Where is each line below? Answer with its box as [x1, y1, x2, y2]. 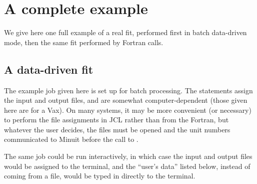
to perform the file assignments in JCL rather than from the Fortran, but [4, 114, 229, 125]
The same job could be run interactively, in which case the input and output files [4, 151, 252, 161]
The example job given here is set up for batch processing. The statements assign [4, 85, 253, 95]
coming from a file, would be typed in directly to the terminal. [4, 170, 195, 181]
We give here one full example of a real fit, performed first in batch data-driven [4, 27, 247, 38]
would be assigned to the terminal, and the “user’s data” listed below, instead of [4, 160, 250, 171]
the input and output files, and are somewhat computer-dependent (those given [4, 95, 247, 105]
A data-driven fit [4, 61, 93, 77]
